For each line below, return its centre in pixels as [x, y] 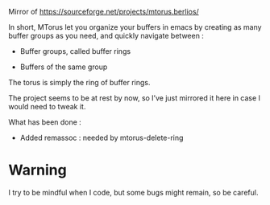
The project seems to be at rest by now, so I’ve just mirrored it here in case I [134, 98]
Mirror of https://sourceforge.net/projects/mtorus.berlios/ [104, 12]
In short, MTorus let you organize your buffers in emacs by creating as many [135, 27]
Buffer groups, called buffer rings [75, 51]
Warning [37, 170]
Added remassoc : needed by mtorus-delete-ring [102, 137]
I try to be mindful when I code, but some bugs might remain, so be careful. [133, 192]
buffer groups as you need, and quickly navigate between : [106, 36]
